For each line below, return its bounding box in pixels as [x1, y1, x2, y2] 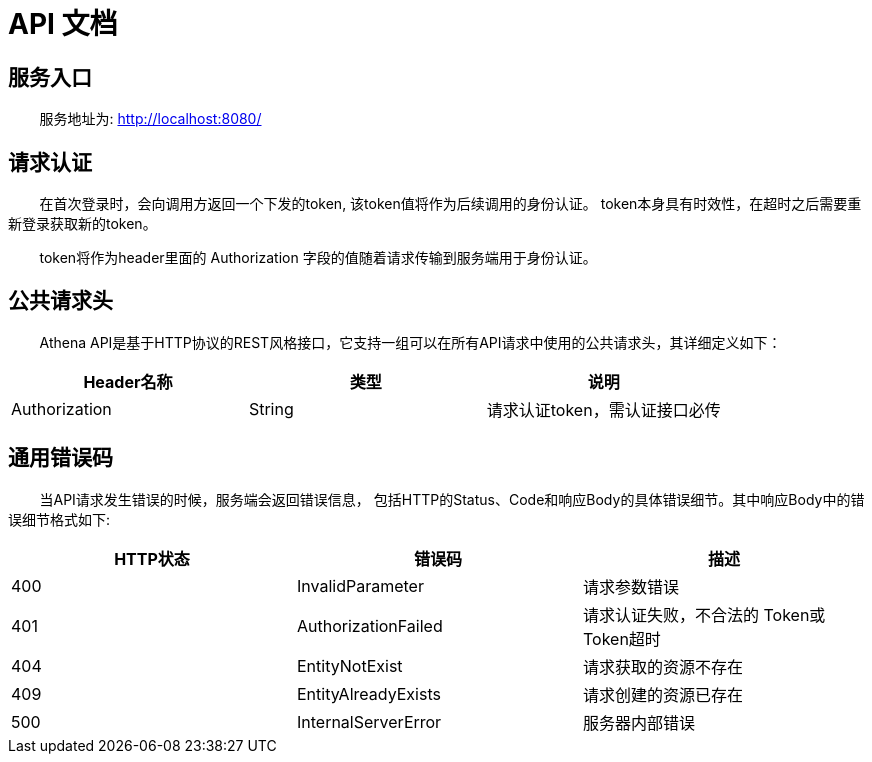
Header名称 [83, 371, 173, 392]
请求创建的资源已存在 [582, 684, 743, 705]
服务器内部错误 [582, 712, 695, 733]
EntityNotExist [296, 655, 403, 676]
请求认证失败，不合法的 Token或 [582, 604, 826, 625]
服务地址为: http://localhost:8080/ [39, 110, 262, 128]
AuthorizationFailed [296, 615, 443, 636]
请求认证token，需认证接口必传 [486, 399, 721, 420]
